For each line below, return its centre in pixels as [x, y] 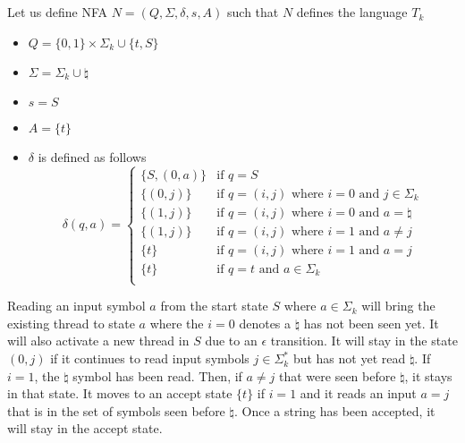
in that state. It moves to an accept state [120, 393]
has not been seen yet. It [371, 323]
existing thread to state [71, 323]
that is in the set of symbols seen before [116, 410]
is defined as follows [92, 156]
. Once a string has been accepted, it [334, 410]
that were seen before [338, 375]
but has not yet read [349, 358]
